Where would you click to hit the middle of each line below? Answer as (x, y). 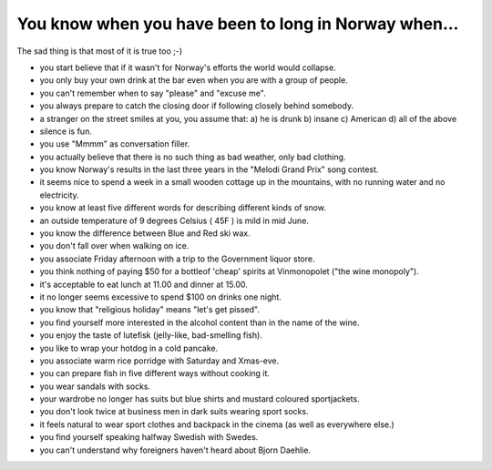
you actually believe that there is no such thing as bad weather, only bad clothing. (193, 157)
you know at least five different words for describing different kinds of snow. (183, 208)
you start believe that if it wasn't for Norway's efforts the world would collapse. (188, 67)
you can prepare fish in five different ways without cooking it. (155, 373)
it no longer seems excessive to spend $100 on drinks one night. (161, 297)
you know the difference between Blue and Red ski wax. (145, 233)
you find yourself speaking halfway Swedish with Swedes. (149, 437)
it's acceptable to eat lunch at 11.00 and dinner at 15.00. (143, 284)
